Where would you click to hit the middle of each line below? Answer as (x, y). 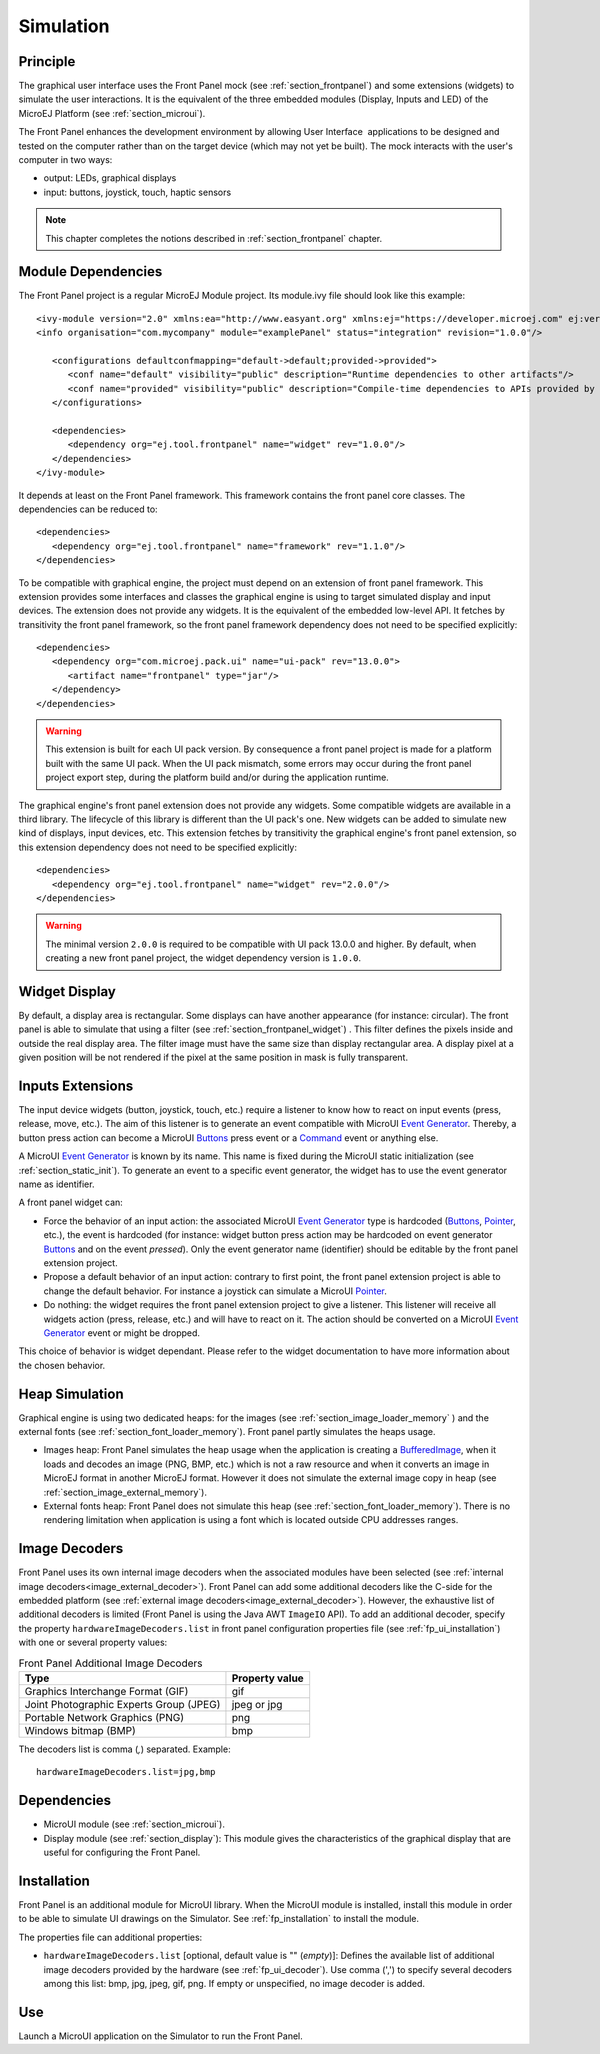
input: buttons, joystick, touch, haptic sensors (137, 192)
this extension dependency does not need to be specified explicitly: (157, 847)
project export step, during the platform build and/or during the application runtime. (217, 777)
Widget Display (67, 991)
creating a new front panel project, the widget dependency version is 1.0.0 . (203, 958)
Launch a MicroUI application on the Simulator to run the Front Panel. (161, 2036)
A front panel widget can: (71, 1202)
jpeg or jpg (257, 1704)
